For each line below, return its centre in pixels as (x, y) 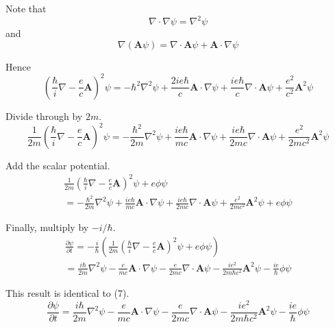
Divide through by (44, 116)
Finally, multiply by (47, 227)
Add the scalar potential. (58, 165)
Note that (26, 8)
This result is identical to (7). (67, 293)
